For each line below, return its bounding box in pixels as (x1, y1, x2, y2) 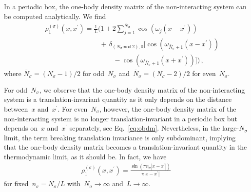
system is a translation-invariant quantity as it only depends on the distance (4, 94, 232, 104)
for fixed (4, 178, 29, 189)
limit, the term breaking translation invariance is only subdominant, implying (4, 132, 236, 142)
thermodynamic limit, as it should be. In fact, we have (4, 151, 167, 161)
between (4, 103, 28, 114)
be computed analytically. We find (4, 11, 106, 21)
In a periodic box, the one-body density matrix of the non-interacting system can (4, 1, 247, 11)
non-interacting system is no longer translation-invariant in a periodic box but (4, 113, 237, 123)
